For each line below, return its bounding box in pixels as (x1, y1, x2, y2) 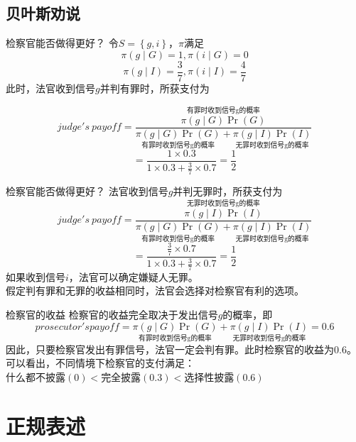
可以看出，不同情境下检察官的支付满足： (6, 355, 195, 370)
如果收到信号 (6, 269, 65, 284)
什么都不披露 (6, 370, 65, 385)
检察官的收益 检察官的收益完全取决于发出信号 (6, 307, 218, 322)
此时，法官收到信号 (6, 80, 95, 95)
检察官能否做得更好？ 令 (6, 35, 119, 50)
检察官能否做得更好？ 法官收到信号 (6, 184, 168, 199)
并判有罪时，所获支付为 (99, 80, 210, 95)
